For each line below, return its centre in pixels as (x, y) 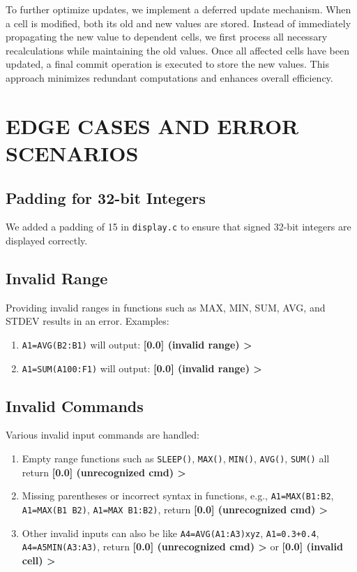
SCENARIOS (72, 153)
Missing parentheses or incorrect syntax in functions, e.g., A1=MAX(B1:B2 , (178, 496)
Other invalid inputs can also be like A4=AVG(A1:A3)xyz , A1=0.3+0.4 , (170, 533)
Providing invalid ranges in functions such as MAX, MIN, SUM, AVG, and (166, 307)
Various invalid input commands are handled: (102, 435)
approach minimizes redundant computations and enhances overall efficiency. (169, 77)
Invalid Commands (75, 405)
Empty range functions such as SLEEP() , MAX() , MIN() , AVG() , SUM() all (176, 459)
